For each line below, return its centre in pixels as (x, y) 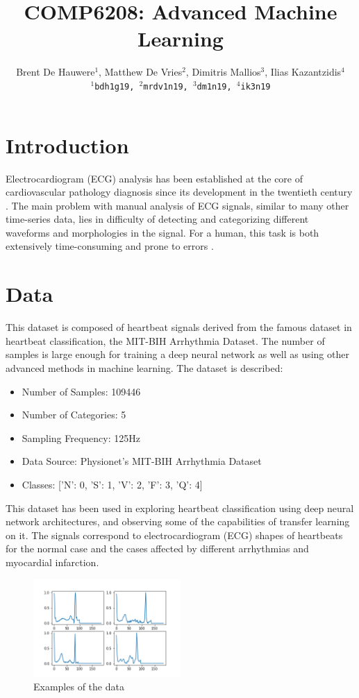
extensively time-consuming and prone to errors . (110, 246)
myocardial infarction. (52, 562)
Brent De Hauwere (56, 72)
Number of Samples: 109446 (81, 391)
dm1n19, (214, 86)
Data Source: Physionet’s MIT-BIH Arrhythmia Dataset (142, 461)
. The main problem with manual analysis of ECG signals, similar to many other (177, 205)
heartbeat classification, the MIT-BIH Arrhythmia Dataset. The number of (165, 340)
